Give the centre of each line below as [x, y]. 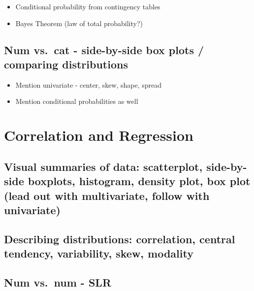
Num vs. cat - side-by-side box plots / [104, 49]
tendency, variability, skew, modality [99, 253]
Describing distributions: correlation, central [120, 239]
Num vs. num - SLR [58, 282]
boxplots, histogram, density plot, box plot [139, 181]
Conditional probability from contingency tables [88, 6]
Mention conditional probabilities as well [77, 101]
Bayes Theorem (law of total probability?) [79, 23]
